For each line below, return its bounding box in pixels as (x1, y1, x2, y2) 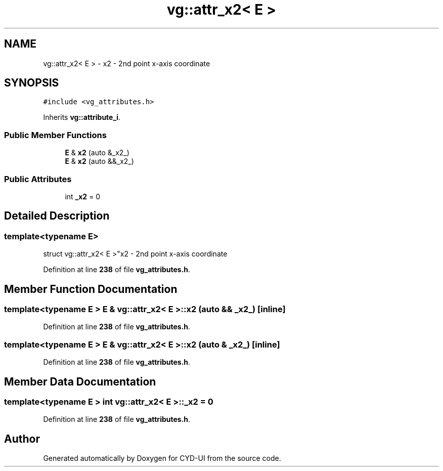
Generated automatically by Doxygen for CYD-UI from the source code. (43, 454, 281, 463)
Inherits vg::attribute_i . (43, 113, 121, 122)
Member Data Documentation (4, 375, 156, 388)
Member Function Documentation (4, 282, 178, 295)
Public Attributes (4, 174, 72, 184)
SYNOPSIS (4, 76, 59, 90)
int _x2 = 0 (65, 192, 101, 201)
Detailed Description (4, 209, 110, 223)
